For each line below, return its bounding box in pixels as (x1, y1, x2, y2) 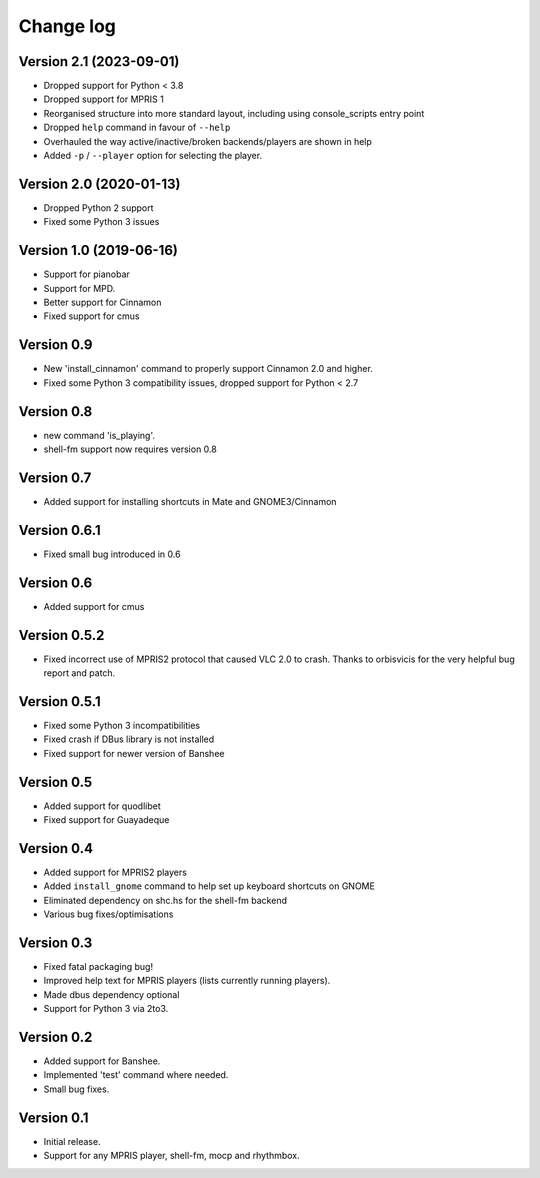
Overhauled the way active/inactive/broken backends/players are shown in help (43, 135, 372, 147)
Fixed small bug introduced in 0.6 (43, 548, 181, 560)
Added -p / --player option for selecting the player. (43, 150, 263, 162)
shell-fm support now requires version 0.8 (43, 443, 217, 455)
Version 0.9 (18, 336, 93, 354)
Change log (18, 15, 117, 37)
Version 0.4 (18, 840, 94, 857)
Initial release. (43, 1135, 101, 1147)
